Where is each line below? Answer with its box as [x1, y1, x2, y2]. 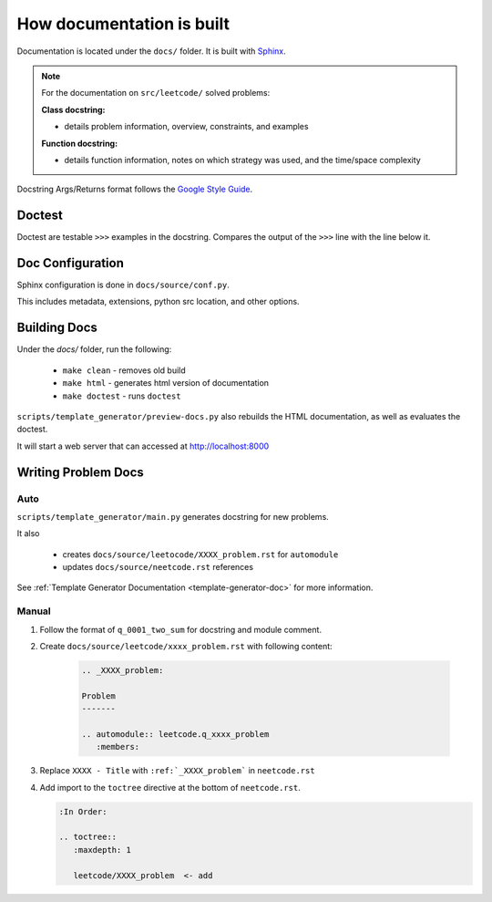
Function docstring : [41, 138, 118, 149]
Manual [16, 605, 52, 617]
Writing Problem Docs [16, 464, 145, 480]
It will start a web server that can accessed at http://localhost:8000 [16, 441, 270, 451]
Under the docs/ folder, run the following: [16, 344, 172, 355]
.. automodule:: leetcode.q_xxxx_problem [81, 729, 270, 739]
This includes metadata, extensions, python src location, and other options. [16, 296, 300, 307]
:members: [96, 741, 140, 752]
